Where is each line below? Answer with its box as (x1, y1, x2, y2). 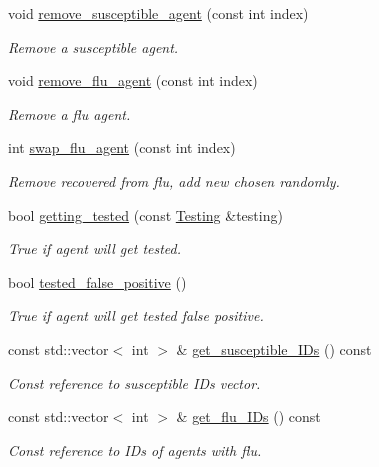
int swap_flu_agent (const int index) (8, 137, 236, 158)
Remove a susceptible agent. (8, 36, 179, 57)
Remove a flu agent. (8, 103, 131, 124)
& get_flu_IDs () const (176, 406, 321, 427)
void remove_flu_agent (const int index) (8, 70, 258, 91)
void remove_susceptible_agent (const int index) (8, 3, 309, 23)
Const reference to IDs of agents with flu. (8, 439, 262, 460)
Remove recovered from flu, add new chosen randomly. (8, 170, 340, 191)
